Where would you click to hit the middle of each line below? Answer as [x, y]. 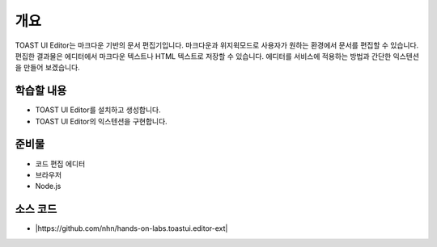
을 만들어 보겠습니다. [47, 68]
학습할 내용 [41, 91]
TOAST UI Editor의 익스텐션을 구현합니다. [101, 121]
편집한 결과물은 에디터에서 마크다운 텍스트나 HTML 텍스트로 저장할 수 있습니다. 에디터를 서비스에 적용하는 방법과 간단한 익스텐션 [217, 56]
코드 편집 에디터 [60, 163]
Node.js [48, 186]
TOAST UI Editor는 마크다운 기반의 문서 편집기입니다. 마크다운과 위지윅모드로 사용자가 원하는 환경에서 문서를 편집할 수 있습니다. [217, 45]
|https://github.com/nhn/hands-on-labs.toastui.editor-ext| [132, 228]
